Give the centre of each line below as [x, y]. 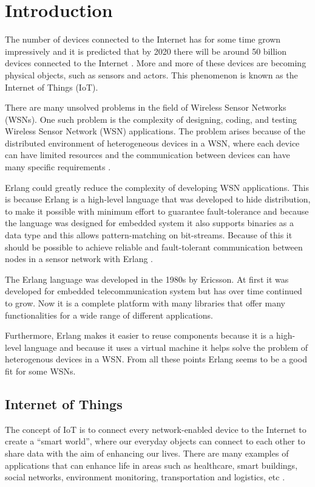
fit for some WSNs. [40, 371]
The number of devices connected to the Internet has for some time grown [143, 39]
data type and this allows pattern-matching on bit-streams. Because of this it [149, 235]
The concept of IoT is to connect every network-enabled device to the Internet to [156, 429]
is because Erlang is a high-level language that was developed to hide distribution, [158, 199]
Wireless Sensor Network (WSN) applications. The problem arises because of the [155, 131]
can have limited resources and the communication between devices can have [147, 155]
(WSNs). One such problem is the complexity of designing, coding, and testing [151, 119]
